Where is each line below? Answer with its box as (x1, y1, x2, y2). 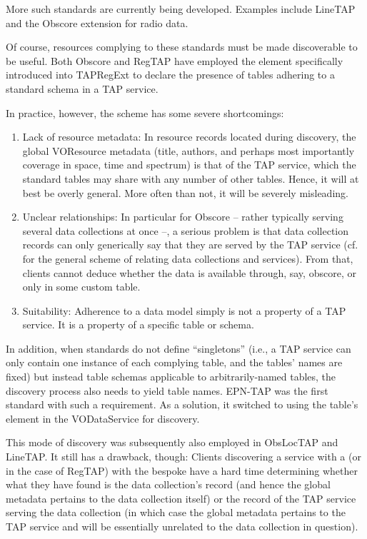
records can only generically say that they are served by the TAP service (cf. (22, 237, 358, 252)
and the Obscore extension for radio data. (6, 15, 188, 30)
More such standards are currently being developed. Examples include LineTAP (6, 1, 356, 16)
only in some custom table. (22, 279, 141, 294)
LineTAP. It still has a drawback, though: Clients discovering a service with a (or (6, 449, 361, 464)
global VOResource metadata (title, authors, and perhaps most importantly (22, 143, 355, 158)
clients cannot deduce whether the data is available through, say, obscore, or (22, 265, 356, 280)
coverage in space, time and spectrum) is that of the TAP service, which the (22, 157, 356, 172)
